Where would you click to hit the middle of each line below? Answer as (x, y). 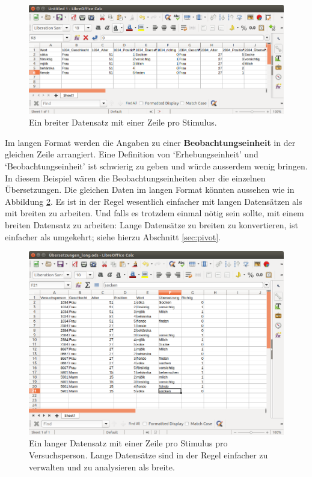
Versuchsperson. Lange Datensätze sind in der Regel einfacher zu (148, 455)
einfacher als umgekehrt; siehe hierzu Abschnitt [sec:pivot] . (113, 236)
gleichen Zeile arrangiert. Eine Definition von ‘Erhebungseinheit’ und (132, 154)
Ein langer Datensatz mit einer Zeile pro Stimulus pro (128, 443)
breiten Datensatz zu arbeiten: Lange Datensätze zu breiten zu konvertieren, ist (151, 224)
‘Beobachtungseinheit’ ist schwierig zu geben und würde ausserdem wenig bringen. (156, 166)
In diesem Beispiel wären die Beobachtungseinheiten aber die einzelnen (135, 178)
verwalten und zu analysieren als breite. (102, 466)
